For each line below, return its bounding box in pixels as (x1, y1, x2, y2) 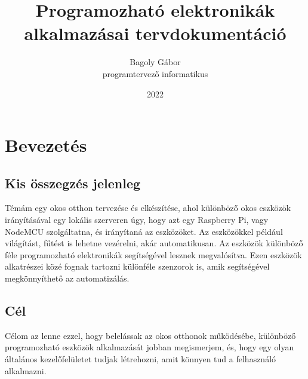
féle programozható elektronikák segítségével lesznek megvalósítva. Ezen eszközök (5, 248, 302, 261)
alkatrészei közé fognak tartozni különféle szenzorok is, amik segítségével (5, 260, 270, 273)
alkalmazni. (5, 364, 47, 377)
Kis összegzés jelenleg (5, 173, 141, 192)
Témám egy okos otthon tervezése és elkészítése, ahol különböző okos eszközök (5, 201, 291, 214)
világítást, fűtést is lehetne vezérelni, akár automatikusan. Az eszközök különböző (5, 237, 303, 249)
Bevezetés (5, 133, 87, 157)
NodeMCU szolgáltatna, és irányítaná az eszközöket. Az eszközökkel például (5, 225, 283, 237)
